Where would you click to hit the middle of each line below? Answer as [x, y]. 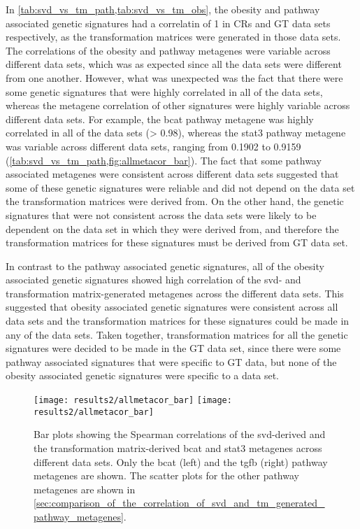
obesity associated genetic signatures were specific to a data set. [142, 375]
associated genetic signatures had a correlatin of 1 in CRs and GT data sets [168, 23]
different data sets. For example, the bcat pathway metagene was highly [160, 119]
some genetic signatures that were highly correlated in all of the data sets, [164, 91]
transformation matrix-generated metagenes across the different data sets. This [175, 293]
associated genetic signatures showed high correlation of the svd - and [153, 280]
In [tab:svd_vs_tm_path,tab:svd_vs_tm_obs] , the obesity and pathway [163, 9]
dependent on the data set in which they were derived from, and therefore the [172, 228]
